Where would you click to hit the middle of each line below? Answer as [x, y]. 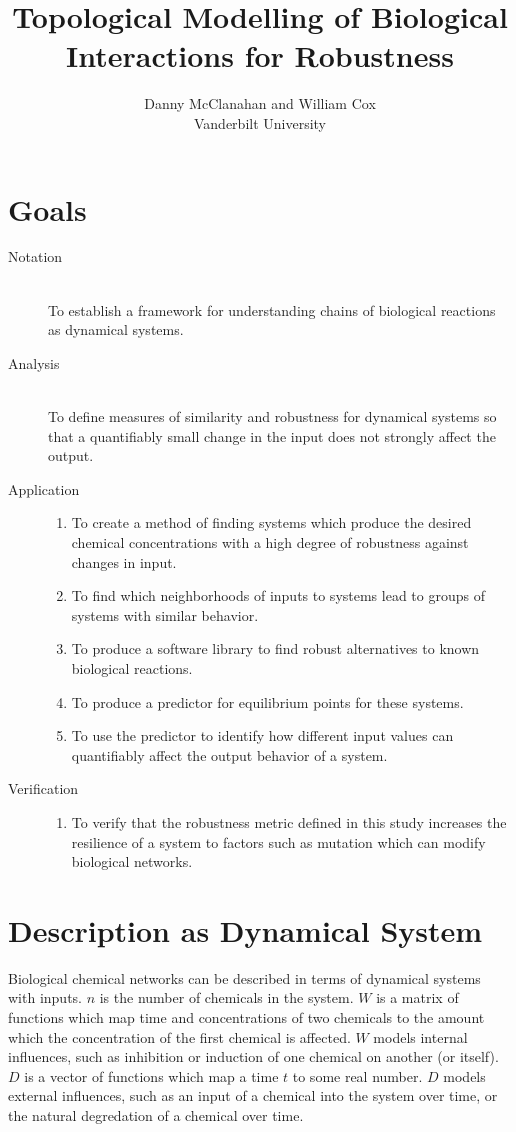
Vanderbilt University [260, 122]
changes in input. [124, 561]
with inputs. [45, 997]
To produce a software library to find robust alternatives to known [275, 648]
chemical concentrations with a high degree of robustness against [270, 541]
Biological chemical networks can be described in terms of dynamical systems [244, 977]
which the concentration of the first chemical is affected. [179, 1036]
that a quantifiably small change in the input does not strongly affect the [272, 435]
